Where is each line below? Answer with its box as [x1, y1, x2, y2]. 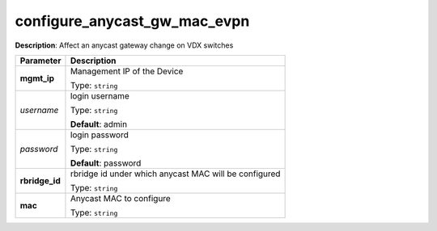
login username [70, 90, 129, 101]
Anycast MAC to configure [70, 192, 172, 204]
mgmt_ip [19, 73, 55, 84]
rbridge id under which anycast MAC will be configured [70, 168, 281, 179]
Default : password [70, 157, 142, 169]
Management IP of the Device [70, 65, 184, 77]
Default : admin [70, 118, 128, 129]
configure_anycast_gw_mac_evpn [15, 12, 250, 30]
